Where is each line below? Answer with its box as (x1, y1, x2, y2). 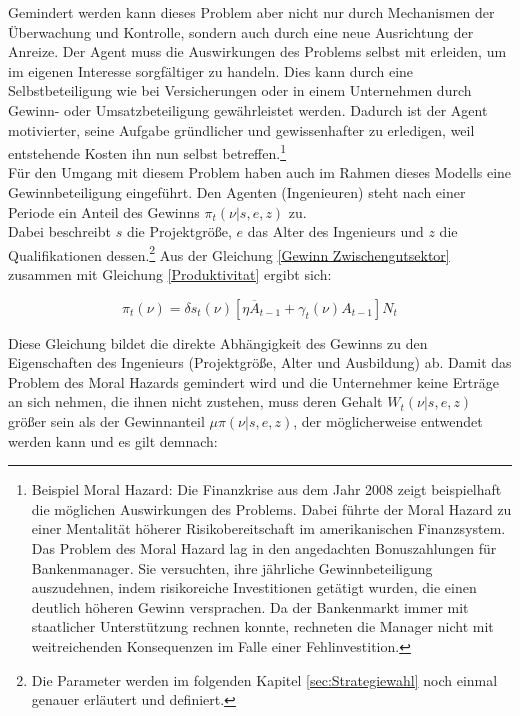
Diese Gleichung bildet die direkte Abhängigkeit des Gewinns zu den (8, 332, 428, 353)
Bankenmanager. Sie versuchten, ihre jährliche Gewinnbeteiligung (31, 557, 433, 578)
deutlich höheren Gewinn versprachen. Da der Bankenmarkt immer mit (31, 596, 469, 617)
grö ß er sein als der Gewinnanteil (8, 411, 205, 431)
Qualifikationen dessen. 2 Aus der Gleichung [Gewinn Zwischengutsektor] (8, 241, 450, 265)
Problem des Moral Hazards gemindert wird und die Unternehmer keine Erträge (8, 371, 499, 392)
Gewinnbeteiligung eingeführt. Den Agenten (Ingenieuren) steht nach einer (8, 182, 466, 202)
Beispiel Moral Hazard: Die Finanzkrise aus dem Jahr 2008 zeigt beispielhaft (31, 479, 502, 500)
